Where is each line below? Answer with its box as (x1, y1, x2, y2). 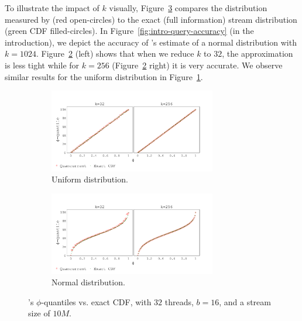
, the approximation (222, 47, 293, 60)
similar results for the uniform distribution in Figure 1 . (5, 70, 203, 82)
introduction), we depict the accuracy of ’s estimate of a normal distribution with (5, 36, 297, 48)
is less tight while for (5, 58, 80, 71)
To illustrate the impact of (5, 2, 99, 13)
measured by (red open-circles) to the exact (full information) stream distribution (5, 13, 297, 25)
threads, (164, 295, 194, 308)
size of (28, 307, 50, 319)
